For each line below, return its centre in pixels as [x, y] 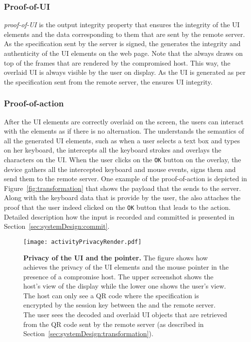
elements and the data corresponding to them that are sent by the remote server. [125, 34]
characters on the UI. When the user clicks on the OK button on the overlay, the [123, 159]
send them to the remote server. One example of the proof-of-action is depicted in [125, 179]
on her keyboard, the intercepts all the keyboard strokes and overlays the [113, 150]
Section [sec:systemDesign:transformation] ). [88, 333]
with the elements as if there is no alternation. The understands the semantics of [124, 131]
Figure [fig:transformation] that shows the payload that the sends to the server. [123, 188]
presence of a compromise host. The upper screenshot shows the [118, 276]
